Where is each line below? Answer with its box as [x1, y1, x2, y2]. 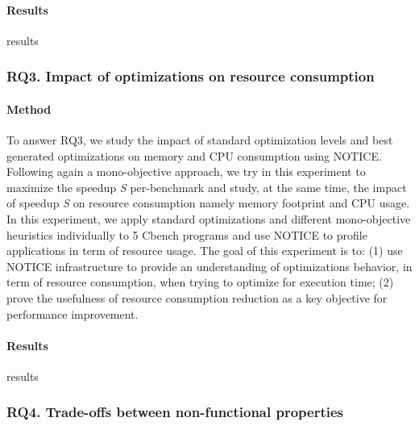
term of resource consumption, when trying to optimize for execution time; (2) [6, 274, 394, 290]
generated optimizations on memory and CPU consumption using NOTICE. [6, 147, 382, 164]
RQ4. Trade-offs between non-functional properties [6, 402, 344, 422]
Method [6, 100, 52, 117]
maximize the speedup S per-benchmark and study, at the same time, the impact [6, 178, 407, 195]
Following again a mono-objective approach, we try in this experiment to [6, 163, 366, 180]
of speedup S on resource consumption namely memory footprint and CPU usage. [6, 194, 410, 211]
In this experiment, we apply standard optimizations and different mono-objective [6, 211, 411, 227]
